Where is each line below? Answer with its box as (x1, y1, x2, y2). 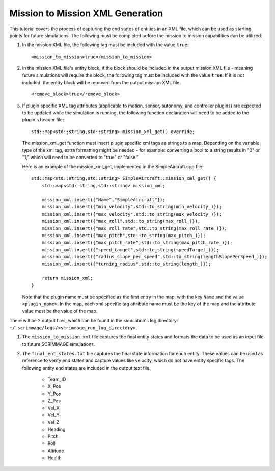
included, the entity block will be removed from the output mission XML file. (22, 79, 181, 85)
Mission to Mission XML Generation (9, 8, 163, 19)
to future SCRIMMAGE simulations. (22, 341, 95, 347)
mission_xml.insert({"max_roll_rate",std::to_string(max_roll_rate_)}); (41, 225, 228, 231)
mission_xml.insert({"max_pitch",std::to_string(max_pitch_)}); (41, 232, 206, 238)
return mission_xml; (41, 275, 93, 281)
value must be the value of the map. (22, 308, 98, 314)
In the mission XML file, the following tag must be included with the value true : (22, 42, 189, 48)
